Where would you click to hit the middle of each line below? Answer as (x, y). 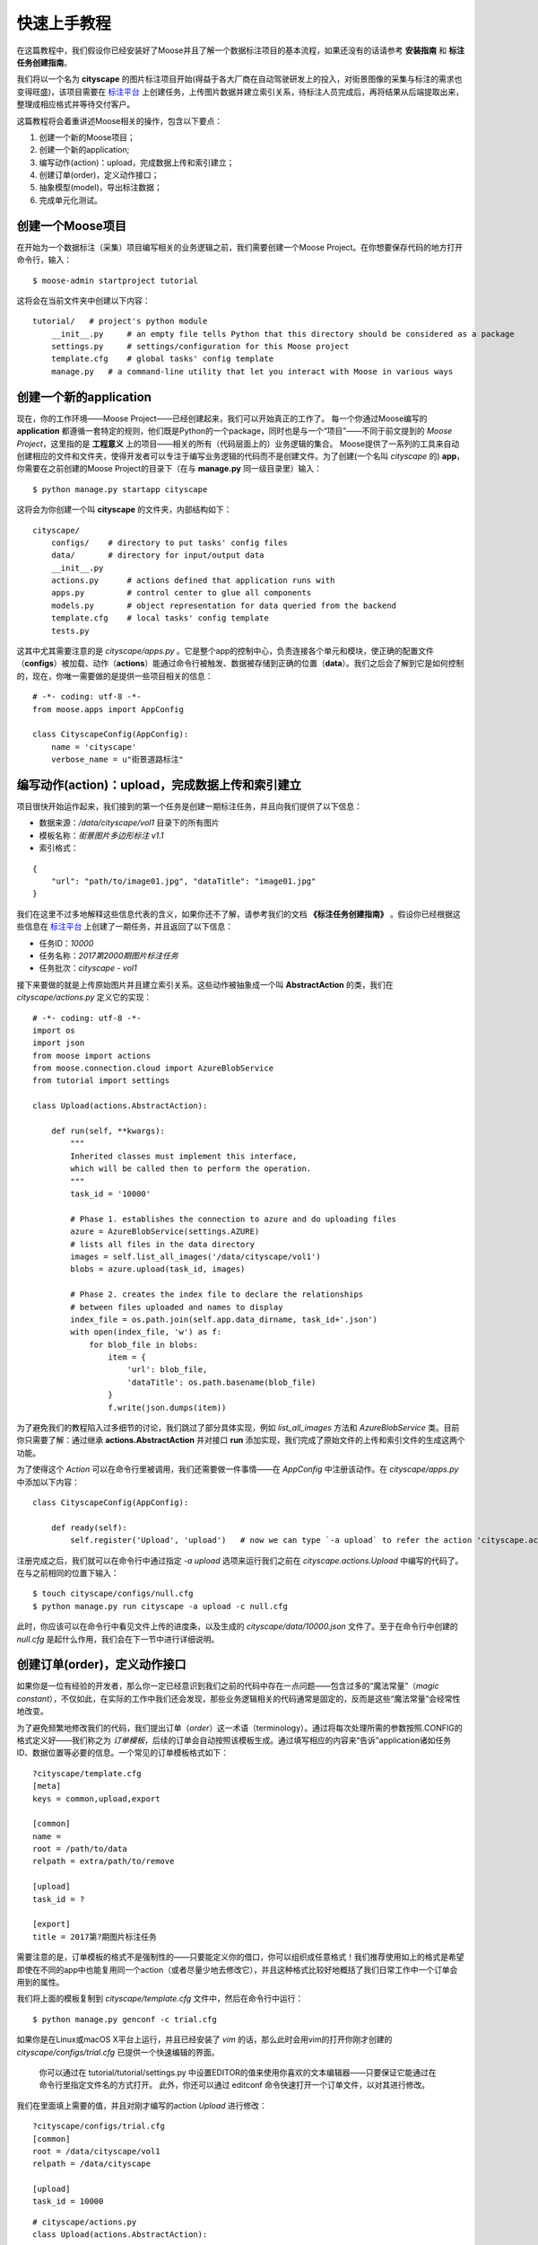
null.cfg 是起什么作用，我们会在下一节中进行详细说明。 (118, 1639)
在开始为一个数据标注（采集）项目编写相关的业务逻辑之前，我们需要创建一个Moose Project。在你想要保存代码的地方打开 (240, 247)
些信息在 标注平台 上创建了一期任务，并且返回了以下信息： (125, 927)
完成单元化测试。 (70, 200)
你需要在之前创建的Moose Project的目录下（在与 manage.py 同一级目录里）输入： (169, 469)
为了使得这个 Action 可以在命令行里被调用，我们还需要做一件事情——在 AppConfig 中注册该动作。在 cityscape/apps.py (238, 1469)
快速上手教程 (64, 23)
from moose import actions (92, 1056)
